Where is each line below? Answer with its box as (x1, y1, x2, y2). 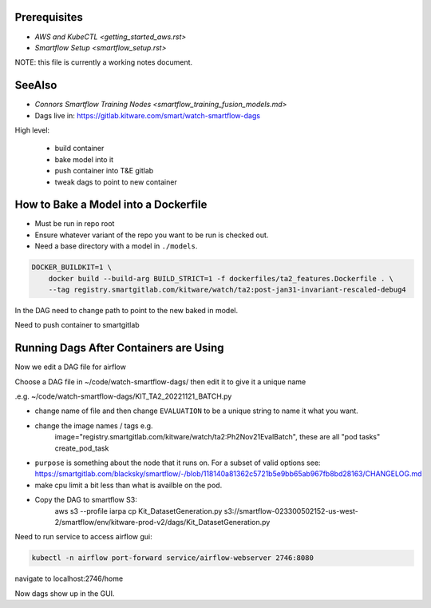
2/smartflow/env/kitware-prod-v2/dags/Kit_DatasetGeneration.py (54, 517, 271, 527)
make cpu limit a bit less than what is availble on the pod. (34, 480, 223, 490)
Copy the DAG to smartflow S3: (34, 495, 137, 505)
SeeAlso (14, 78, 57, 92)
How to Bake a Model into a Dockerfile (14, 198, 208, 212)
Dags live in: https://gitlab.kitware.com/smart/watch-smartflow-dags (34, 110, 261, 120)
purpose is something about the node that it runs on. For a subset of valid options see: (34, 458, 321, 467)
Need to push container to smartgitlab (14, 320, 140, 330)
